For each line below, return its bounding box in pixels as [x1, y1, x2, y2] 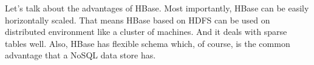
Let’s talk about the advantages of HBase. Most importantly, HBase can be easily [5, 2, 309, 14]
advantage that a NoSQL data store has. [5, 49, 156, 61]
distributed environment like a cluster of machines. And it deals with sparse [5, 25, 287, 38]
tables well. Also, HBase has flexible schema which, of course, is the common [5, 37, 290, 49]
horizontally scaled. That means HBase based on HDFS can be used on [5, 13, 270, 26]
